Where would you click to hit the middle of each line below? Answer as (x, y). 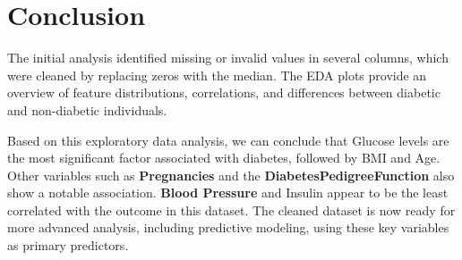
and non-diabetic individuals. (87, 109)
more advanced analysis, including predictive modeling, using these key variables (228, 227)
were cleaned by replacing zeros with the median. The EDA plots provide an (217, 75)
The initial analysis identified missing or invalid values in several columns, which (228, 58)
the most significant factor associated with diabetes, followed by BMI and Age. (224, 158)
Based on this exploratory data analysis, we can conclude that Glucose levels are (228, 140)
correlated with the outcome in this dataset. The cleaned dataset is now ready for (231, 210)
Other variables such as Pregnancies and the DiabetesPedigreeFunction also (231, 175)
